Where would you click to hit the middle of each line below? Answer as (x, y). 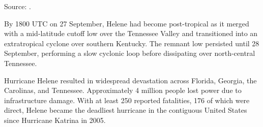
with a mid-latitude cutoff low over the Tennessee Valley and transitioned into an (131, 33)
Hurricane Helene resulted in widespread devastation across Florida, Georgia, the (130, 80)
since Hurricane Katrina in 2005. (55, 120)
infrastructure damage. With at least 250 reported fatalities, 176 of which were (127, 100)
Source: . (18, 6)
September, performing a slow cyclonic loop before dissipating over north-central (130, 53)
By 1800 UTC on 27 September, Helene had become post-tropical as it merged (127, 23)
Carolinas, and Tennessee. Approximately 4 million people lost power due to (123, 90)
